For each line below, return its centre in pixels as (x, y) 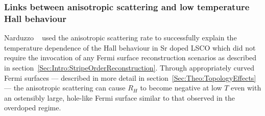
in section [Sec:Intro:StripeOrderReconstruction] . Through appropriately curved (129, 67)
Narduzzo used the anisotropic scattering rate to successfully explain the (121, 38)
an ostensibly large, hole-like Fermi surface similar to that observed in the (119, 97)
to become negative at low (181, 88)
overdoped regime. (33, 108)
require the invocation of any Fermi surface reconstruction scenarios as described (130, 57)
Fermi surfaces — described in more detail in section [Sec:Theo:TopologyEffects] (130, 77)
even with (246, 88)
